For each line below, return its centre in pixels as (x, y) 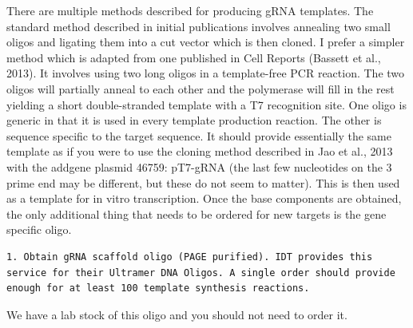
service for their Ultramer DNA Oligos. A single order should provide (201, 273)
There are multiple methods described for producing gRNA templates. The (190, 10)
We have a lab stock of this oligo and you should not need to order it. (177, 314)
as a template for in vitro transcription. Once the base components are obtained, (204, 198)
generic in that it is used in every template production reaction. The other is (194, 120)
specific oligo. (39, 229)
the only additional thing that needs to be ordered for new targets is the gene (197, 213)
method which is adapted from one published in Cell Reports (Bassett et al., (194, 57)
